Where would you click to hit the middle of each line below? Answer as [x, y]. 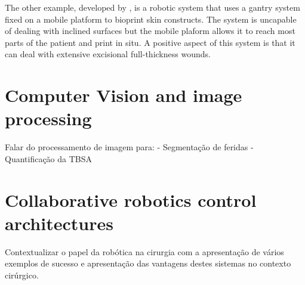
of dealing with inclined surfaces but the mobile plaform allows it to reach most [150, 31]
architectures [59, 223]
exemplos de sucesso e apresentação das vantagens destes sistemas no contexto [148, 263]
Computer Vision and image [124, 95]
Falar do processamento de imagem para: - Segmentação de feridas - [129, 147]
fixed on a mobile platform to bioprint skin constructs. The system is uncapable [151, 19]
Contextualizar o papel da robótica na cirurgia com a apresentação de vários [144, 251]
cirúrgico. [22, 275]
